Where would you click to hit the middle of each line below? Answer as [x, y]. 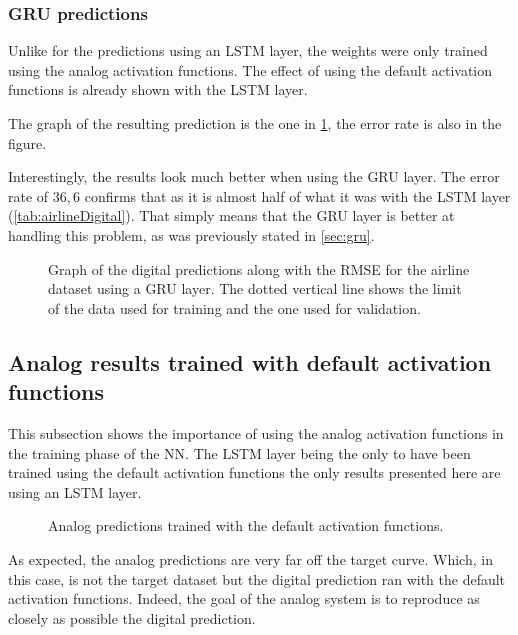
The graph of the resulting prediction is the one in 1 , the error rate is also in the [255, 123]
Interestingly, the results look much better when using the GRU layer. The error [254, 176]
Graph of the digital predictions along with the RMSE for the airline [259, 268]
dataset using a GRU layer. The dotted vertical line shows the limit [255, 288]
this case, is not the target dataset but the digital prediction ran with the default [257, 578]
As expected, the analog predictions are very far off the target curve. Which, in [250, 558]
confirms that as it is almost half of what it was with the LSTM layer [297, 195]
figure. [27, 142]
